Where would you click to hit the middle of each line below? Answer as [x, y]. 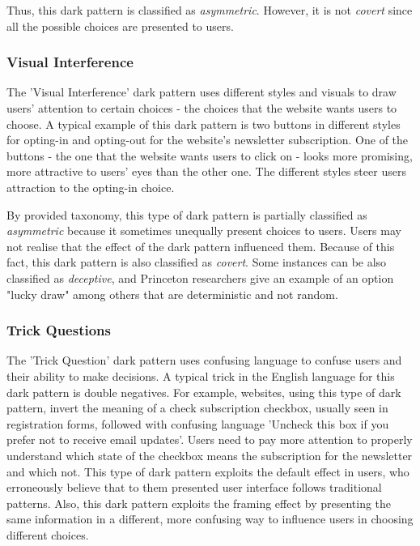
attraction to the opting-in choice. [91, 187]
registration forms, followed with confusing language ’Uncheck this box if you [198, 423]
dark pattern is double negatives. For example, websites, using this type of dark [204, 392]
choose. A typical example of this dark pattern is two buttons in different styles [204, 124]
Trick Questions [59, 330]
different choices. [48, 534]
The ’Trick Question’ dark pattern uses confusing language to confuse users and [204, 360]
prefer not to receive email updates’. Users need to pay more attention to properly [210, 439]
